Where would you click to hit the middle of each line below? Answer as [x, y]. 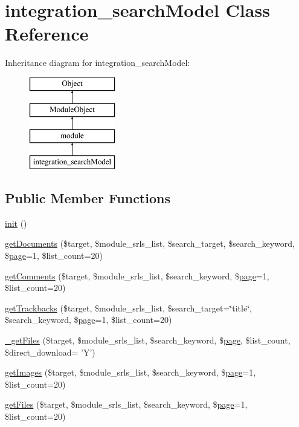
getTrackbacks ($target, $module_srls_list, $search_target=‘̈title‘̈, [128, 308]
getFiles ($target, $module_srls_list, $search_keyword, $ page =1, [126, 404]
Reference [47, 34]
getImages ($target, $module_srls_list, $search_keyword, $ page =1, [130, 372]
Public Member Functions [88, 198]
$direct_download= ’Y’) [50, 352]
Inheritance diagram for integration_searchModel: [98, 63]
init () [16, 223]
